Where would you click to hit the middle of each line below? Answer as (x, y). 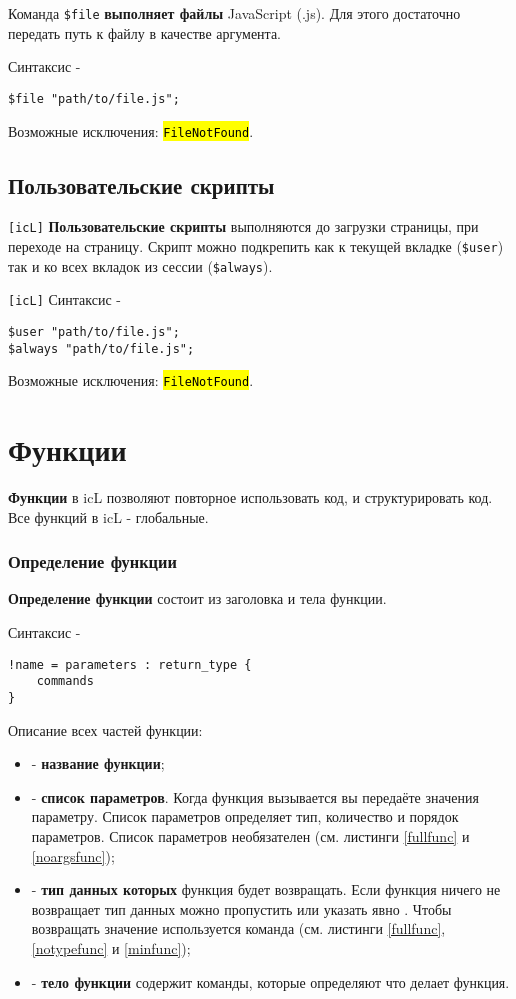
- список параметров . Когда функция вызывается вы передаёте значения (255, 796)
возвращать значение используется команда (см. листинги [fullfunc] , (238, 928)
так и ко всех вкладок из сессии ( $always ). (140, 265)
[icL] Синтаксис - (64, 299)
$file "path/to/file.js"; (94, 98)
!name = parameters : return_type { (130, 664)
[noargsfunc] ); (73, 855)
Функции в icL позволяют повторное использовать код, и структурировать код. (250, 497)
